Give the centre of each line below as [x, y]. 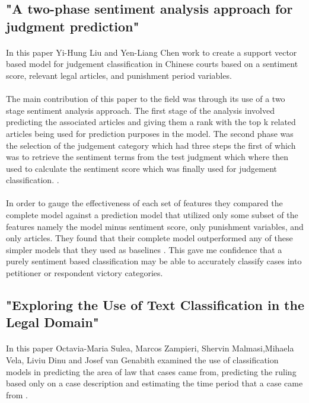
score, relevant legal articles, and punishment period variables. [119, 75]
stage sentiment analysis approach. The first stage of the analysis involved [140, 110]
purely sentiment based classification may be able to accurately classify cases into [154, 261]
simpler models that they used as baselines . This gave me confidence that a [144, 249]
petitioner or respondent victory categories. [85, 273]
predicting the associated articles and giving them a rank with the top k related [151, 122]
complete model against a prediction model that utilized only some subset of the [152, 215]
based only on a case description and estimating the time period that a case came [154, 383]
